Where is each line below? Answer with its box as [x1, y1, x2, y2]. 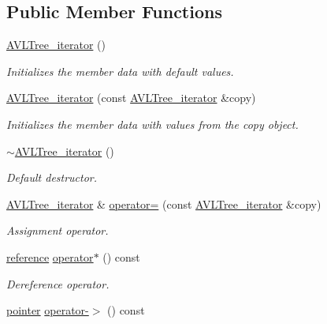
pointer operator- [6, 302, 89, 318]
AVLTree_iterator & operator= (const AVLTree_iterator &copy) [6, 195, 321, 212]
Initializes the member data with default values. [6, 62, 234, 79]
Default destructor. [6, 169, 98, 186]
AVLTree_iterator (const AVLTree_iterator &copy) [6, 89, 256, 106]
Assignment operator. [6, 222, 109, 239]
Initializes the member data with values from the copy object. [6, 115, 299, 132]
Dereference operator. [6, 275, 110, 292]
